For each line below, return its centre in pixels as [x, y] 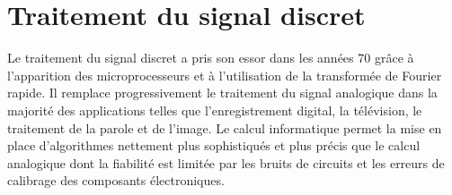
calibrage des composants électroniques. [116, 180]
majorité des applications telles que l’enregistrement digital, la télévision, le [215, 110]
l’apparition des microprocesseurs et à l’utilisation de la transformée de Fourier [225, 75]
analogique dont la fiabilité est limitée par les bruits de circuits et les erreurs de [226, 162]
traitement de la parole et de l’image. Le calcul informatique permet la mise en [225, 127]
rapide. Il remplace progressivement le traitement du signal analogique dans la [222, 93]
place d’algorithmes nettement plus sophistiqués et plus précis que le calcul [214, 145]
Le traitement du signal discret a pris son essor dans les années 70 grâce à [211, 58]
